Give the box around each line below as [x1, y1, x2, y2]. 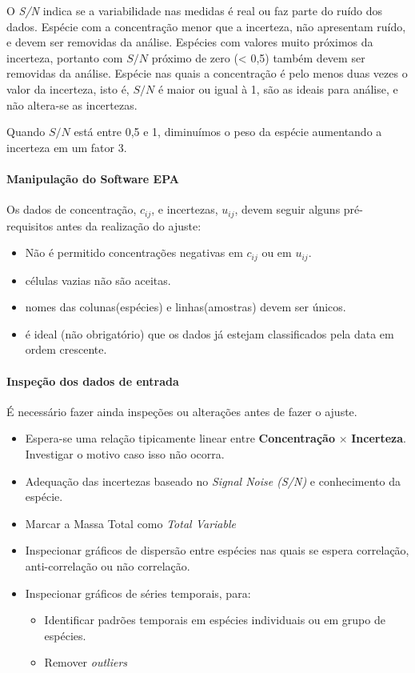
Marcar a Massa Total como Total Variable [25, 515, 236, 531]
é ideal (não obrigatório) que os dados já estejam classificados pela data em [25, 325, 394, 342]
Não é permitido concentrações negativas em [25, 244, 243, 261]
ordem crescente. [25, 341, 107, 358]
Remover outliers [44, 654, 128, 671]
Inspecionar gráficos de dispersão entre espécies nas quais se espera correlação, [25, 542, 409, 559]
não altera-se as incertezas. [6, 96, 138, 113]
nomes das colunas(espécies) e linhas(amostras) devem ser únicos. [25, 298, 346, 315]
